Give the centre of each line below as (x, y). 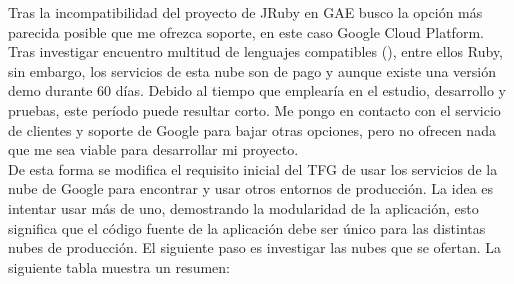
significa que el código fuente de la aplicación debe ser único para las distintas (247, 227)
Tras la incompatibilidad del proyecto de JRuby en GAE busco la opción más (245, 12)
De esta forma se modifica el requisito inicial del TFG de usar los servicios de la (253, 168)
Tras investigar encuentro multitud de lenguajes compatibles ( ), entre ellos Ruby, (256, 51)
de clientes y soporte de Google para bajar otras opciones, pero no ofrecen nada (252, 129)
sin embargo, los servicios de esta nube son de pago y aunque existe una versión (252, 70)
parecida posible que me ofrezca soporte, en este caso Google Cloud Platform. (246, 31)
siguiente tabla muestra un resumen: (119, 266)
